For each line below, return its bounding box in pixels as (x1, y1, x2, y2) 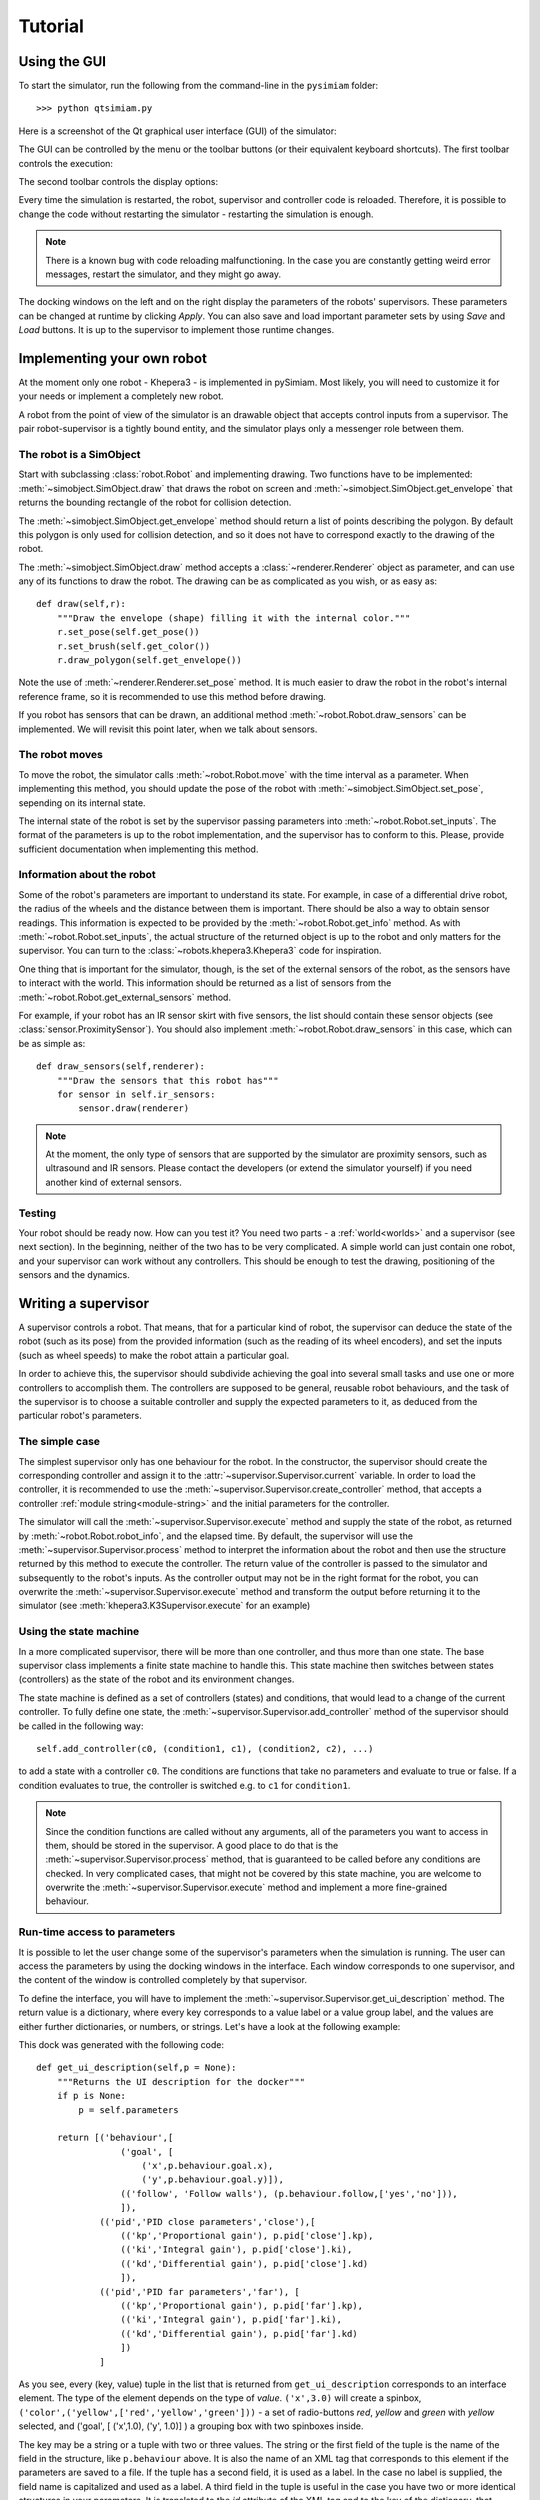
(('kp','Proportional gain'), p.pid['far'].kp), (120, 2300, 364, 2311)
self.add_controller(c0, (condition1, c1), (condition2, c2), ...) (36, 1743, 374, 1754)
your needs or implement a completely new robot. (18, 390, 224, 402)
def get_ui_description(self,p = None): (36, 2062, 237, 2074)
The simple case (18, 1435, 100, 1449)
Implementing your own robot (18, 350, 207, 367)
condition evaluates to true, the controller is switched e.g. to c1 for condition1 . (18, 1779, 351, 1791)
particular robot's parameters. (18, 1410, 142, 1422)
